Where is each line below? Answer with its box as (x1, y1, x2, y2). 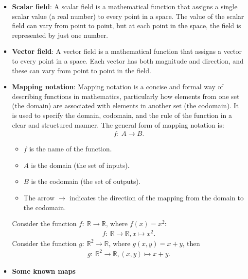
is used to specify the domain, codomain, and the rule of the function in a (12, 110, 232, 120)
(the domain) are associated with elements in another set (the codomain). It (12, 100, 239, 111)
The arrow (23, 192, 55, 202)
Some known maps (12, 265, 76, 276)
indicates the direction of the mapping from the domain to (70, 192, 244, 202)
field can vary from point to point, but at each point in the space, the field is (12, 20, 241, 31)
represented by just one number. (12, 30, 108, 40)
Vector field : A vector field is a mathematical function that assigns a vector (12, 46, 242, 56)
